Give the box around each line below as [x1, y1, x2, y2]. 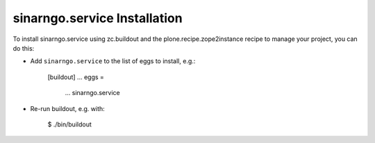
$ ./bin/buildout [47, 120, 92, 128]
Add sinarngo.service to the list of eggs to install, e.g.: [30, 57, 196, 65]
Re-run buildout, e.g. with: [30, 104, 106, 112]
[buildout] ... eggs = [47, 73, 104, 81]
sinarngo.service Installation [12, 10, 183, 26]
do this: [12, 44, 35, 52]
